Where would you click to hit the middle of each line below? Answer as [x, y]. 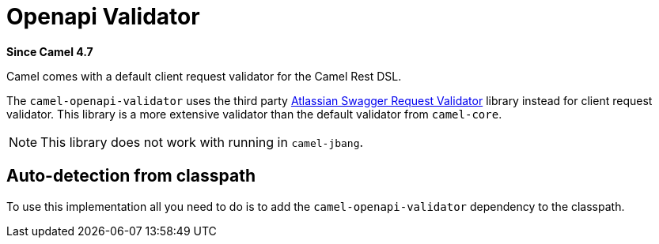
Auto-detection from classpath [131, 176]
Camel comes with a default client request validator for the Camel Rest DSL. [204, 76]
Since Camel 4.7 [50, 51]
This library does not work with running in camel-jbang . [202, 142]
